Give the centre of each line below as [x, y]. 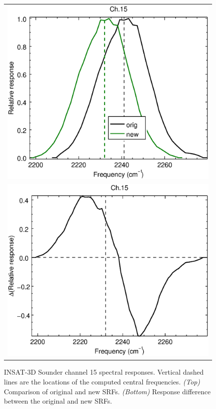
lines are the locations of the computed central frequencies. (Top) [102, 381]
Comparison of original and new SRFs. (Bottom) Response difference [107, 391]
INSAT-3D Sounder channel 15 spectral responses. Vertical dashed [104, 372]
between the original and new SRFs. [58, 401]
